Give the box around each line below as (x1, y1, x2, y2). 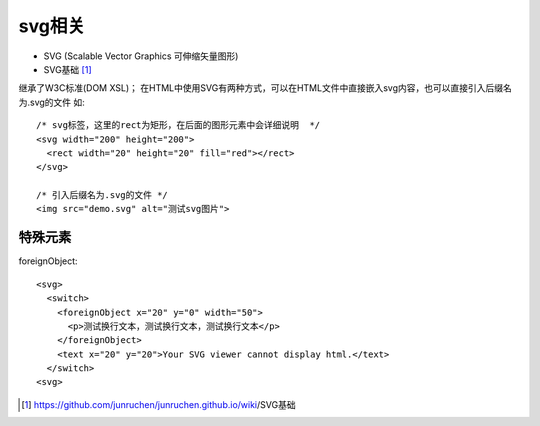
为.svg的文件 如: (18, 96, 85, 108)
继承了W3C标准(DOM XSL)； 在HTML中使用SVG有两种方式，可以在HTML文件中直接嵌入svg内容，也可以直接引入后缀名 (18, 82, 512, 94)
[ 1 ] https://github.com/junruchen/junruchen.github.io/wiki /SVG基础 (21, 398, 296, 410)
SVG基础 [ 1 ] (43, 63, 92, 75)
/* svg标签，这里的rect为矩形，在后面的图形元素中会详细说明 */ (36, 120, 321, 131)
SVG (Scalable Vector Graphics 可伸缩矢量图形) (43, 50, 239, 62)
